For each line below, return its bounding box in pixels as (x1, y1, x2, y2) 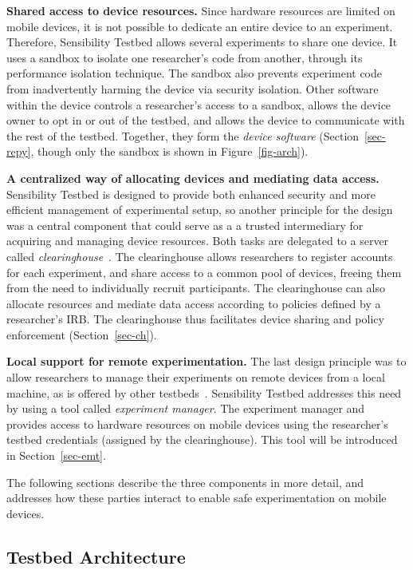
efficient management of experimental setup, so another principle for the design (6, 201, 393, 218)
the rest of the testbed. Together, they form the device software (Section (6, 127, 360, 144)
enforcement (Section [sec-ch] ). (6, 326, 157, 342)
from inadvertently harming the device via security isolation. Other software (6, 80, 379, 97)
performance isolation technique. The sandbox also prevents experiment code (6, 65, 383, 81)
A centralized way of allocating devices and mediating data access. (6, 169, 380, 186)
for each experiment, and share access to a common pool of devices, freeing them (6, 263, 402, 280)
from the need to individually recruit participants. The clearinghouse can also (6, 279, 385, 296)
